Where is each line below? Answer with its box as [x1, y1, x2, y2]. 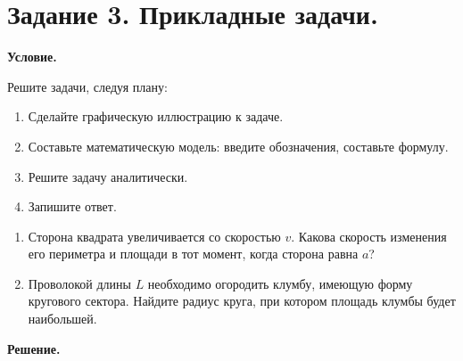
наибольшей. [28, 309, 97, 328]
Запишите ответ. [28, 197, 117, 216]
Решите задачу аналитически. [28, 167, 188, 185]
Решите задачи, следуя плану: [7, 77, 168, 95]
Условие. [7, 47, 57, 66]
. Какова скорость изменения [291, 226, 447, 245]
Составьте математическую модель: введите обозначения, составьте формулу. [28, 136, 449, 155]
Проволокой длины [28, 274, 131, 292]
